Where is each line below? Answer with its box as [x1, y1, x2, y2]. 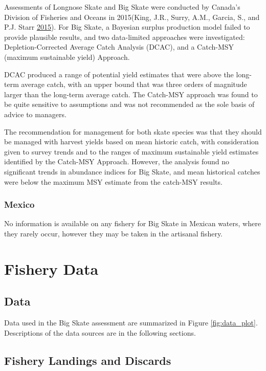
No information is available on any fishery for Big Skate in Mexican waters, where [4, 218, 261, 229]
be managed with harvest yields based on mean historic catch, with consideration [4, 136, 259, 147]
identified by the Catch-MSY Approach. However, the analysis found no [4, 156, 230, 167]
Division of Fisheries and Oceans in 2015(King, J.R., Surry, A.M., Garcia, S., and [4, 11, 260, 22]
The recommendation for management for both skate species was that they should [4, 126, 262, 137]
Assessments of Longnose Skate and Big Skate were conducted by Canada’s [4, 2, 240, 12]
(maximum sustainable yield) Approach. [4, 51, 130, 62]
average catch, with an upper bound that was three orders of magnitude [21, 79, 247, 90]
